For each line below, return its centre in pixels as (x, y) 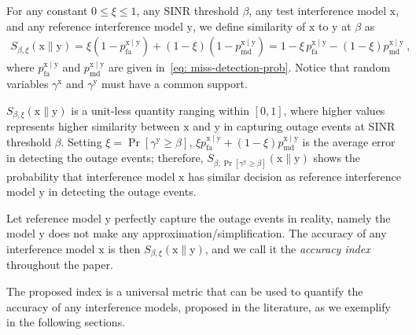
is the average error (349, 141)
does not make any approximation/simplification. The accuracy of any (217, 233)
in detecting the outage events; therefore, (105, 158)
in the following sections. (66, 322)
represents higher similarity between (93, 126)
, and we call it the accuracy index (287, 249)
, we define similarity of (249, 26)
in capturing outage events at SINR (309, 126)
